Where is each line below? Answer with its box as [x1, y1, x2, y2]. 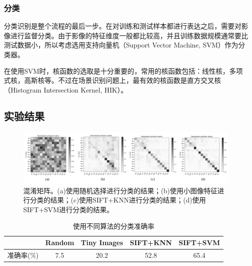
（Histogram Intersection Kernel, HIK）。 [4, 84, 127, 94]
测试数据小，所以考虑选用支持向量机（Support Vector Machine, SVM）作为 [4, 40, 238, 50]
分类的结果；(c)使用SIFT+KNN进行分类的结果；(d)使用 [30, 195, 206, 205]
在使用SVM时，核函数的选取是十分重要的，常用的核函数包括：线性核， [4, 65, 230, 76]
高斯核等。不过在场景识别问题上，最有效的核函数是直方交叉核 [24, 75, 221, 85]
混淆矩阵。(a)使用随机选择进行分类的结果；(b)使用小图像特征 [23, 185, 218, 195]
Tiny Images [80, 237, 123, 248]
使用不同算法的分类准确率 [73, 220, 155, 231]
